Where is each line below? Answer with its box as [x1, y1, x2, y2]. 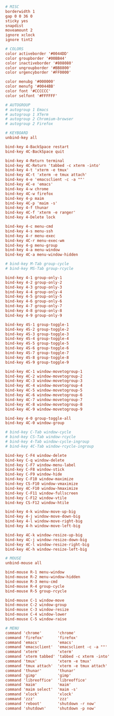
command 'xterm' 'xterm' [5, 649, 73, 655]
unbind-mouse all [5, 560, 42, 566]
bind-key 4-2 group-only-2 [5, 280, 62, 285]
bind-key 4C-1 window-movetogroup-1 [5, 369, 83, 374]
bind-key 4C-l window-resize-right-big [5, 542, 90, 547]
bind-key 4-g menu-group [5, 243, 58, 248]
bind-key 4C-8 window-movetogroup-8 [5, 402, 83, 407]
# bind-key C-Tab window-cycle [5, 429, 71, 435]
